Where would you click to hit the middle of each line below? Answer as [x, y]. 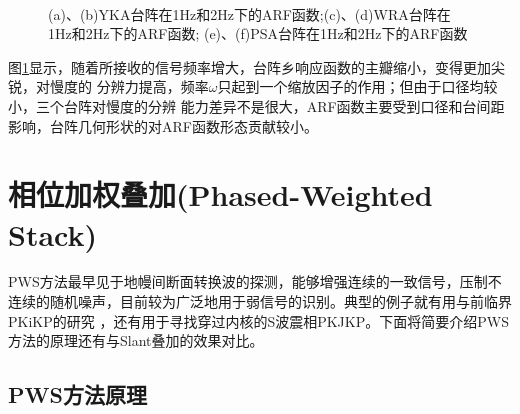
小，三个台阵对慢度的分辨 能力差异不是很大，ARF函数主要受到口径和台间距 [256, 105]
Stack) [52, 233]
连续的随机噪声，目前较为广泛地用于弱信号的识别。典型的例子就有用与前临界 [260, 301]
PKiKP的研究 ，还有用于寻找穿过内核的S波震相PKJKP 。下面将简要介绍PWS [258, 320]
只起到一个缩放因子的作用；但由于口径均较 [357, 86]
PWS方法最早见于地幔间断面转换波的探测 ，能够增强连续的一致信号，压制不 [255, 281]
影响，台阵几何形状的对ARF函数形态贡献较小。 [163, 125]
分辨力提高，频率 [152, 86]
